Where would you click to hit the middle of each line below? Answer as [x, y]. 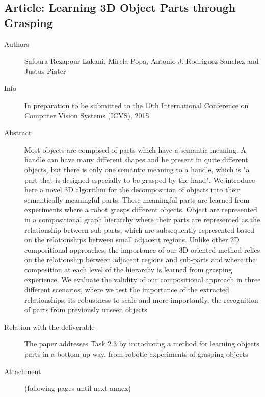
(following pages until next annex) [78, 388]
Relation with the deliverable [49, 326]
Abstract [18, 132]
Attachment [23, 371]
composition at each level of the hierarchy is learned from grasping [128, 269]
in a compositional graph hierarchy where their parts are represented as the [142, 219]
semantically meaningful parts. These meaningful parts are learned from [137, 199]
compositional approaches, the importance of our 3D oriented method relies [142, 249]
